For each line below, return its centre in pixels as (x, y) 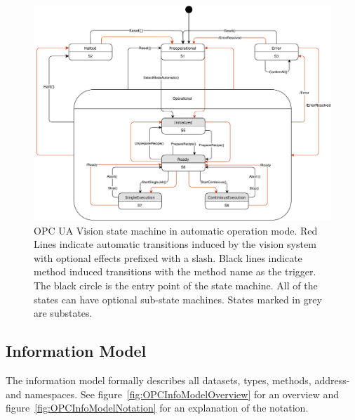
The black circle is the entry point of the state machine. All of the (176, 285)
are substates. (63, 313)
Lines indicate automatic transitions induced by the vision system (175, 244)
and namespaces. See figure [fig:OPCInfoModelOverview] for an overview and (172, 394)
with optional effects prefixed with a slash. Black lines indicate (168, 257)
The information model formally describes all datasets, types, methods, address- (178, 380)
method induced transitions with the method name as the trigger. (175, 271)
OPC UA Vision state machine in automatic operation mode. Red (176, 230)
